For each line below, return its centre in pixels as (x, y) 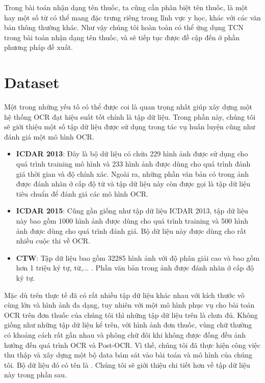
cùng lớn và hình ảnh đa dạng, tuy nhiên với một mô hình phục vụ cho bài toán (129, 305)
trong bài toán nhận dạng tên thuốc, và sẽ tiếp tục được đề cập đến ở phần (122, 37)
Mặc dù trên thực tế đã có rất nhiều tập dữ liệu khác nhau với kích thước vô (124, 295)
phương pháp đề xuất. (38, 47)
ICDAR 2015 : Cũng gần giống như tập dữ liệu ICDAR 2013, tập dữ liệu (132, 211)
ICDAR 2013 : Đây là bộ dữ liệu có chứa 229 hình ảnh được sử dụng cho (132, 154)
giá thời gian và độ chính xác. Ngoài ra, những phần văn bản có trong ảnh (132, 173)
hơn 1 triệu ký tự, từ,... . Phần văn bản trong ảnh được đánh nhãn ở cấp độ (135, 268)
